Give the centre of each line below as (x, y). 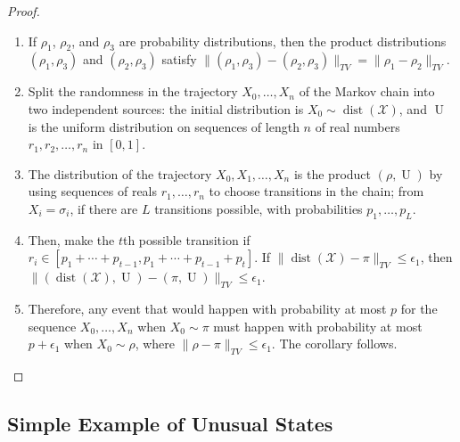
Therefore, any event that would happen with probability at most (207, 309)
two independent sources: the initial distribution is (166, 108)
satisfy (179, 59)
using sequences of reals (93, 191)
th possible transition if (186, 239)
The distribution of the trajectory (120, 173)
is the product (333, 173)
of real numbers (357, 126)
